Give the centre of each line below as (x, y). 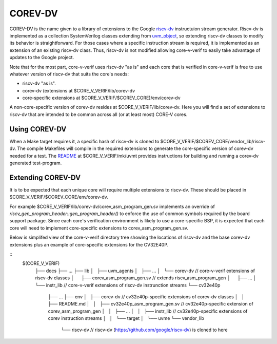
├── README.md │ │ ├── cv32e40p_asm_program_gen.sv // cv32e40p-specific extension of (151, 304)
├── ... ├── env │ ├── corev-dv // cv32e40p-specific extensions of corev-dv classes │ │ (146, 297)
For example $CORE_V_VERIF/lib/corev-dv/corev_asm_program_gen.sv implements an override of (112, 206)
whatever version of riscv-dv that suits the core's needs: (69, 74)
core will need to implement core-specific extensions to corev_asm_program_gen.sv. (99, 228)
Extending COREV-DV (45, 177)
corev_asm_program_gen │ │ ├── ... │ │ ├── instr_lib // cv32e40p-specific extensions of (148, 311)
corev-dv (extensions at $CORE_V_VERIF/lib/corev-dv (79, 90)
